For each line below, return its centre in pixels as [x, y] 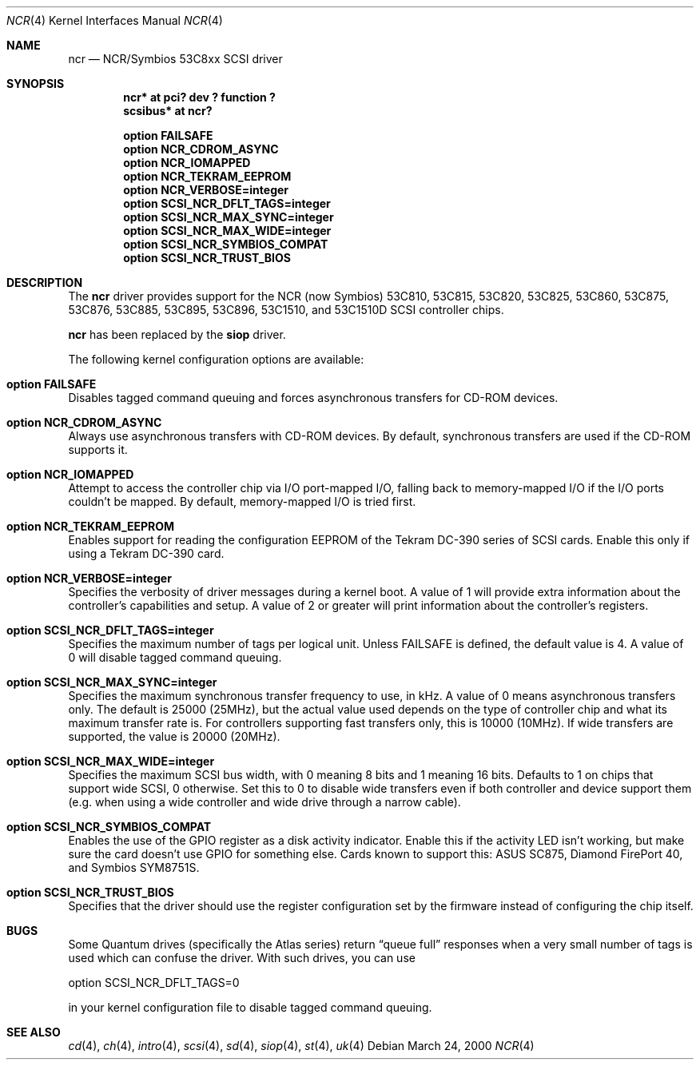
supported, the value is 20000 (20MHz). [174, 736]
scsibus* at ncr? [168, 111]
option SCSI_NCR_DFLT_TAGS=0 [154, 982]
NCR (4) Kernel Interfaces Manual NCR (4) [115, 20]
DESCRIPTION [45, 282]
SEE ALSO [34, 1032]
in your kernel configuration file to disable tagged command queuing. [250, 1007]
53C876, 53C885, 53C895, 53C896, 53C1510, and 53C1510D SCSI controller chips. [286, 310]
